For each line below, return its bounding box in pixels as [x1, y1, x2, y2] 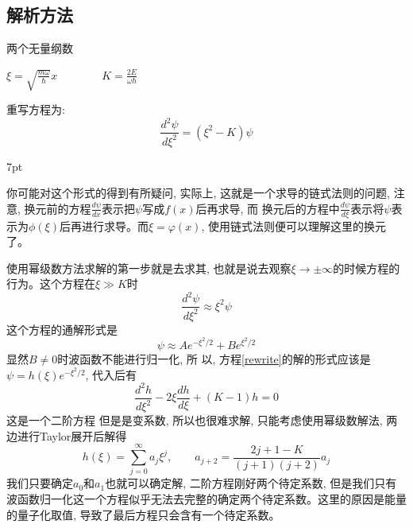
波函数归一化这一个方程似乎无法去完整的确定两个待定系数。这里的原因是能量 [6, 491, 407, 507]
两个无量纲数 [6, 40, 73, 56]
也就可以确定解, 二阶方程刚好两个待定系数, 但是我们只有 [105, 475, 397, 491]
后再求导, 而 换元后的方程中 [195, 200, 340, 216]
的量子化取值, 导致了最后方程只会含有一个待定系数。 [6, 506, 280, 522]
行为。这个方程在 [6, 275, 95, 292]
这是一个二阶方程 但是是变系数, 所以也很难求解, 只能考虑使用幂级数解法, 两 [6, 412, 398, 429]
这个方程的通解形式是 [6, 320, 118, 337]
